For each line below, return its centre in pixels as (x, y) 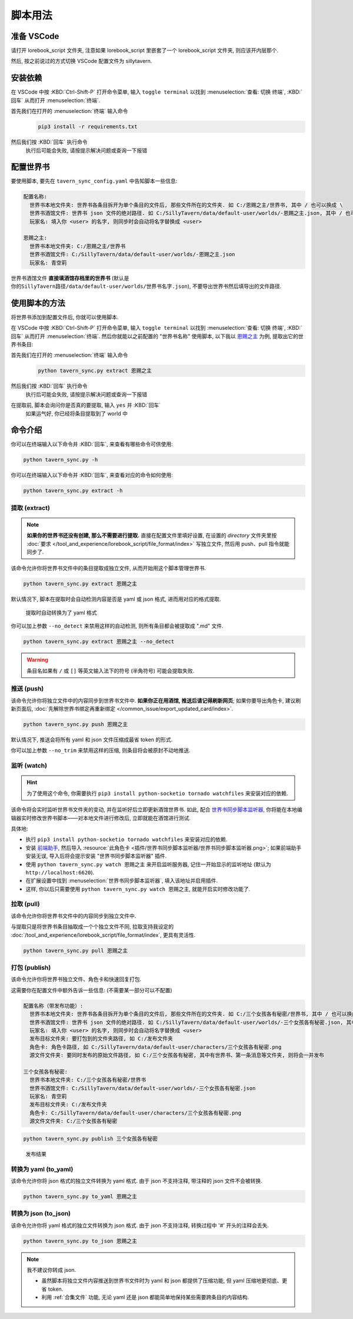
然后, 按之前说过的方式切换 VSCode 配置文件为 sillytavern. (81, 61)
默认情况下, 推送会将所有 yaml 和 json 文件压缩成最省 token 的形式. (92, 740)
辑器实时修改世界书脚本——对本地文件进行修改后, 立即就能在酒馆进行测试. (101, 818)
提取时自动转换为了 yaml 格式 (61, 612)
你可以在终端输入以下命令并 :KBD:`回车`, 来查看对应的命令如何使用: (92, 475)
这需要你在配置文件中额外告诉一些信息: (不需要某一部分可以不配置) (92, 990)
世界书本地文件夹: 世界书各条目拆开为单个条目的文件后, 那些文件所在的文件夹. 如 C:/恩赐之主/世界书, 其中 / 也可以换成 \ (187, 205)
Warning (37, 660)
